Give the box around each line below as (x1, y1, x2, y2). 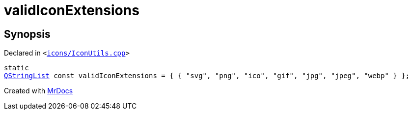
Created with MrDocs (4, 86, 73, 95)
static (4, 64, 29, 72)
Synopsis (4, 28, 51, 40)
